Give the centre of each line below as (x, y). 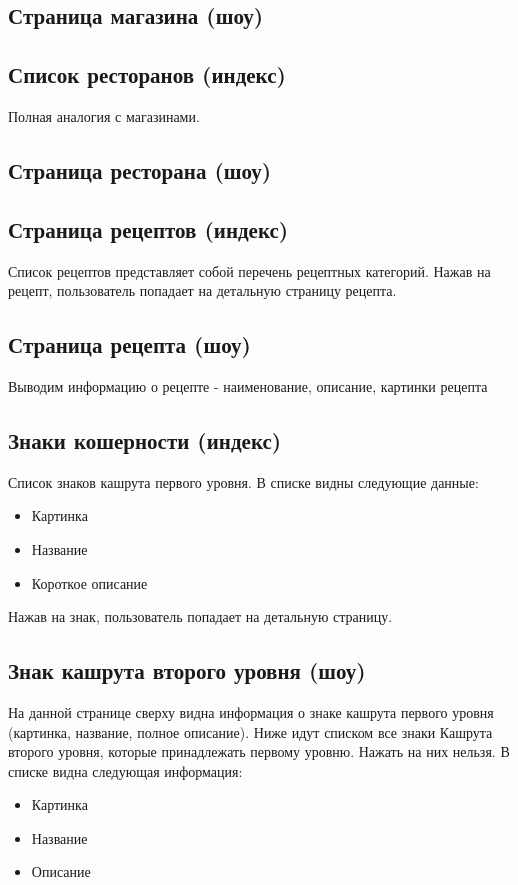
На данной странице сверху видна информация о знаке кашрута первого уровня (251, 711)
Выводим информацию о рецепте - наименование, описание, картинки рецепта (248, 385)
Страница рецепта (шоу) (129, 344)
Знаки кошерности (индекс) (145, 439)
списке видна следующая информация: (125, 770)
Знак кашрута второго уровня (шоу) (187, 670)
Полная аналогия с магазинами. (104, 115)
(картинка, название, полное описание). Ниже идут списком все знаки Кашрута (250, 731)
